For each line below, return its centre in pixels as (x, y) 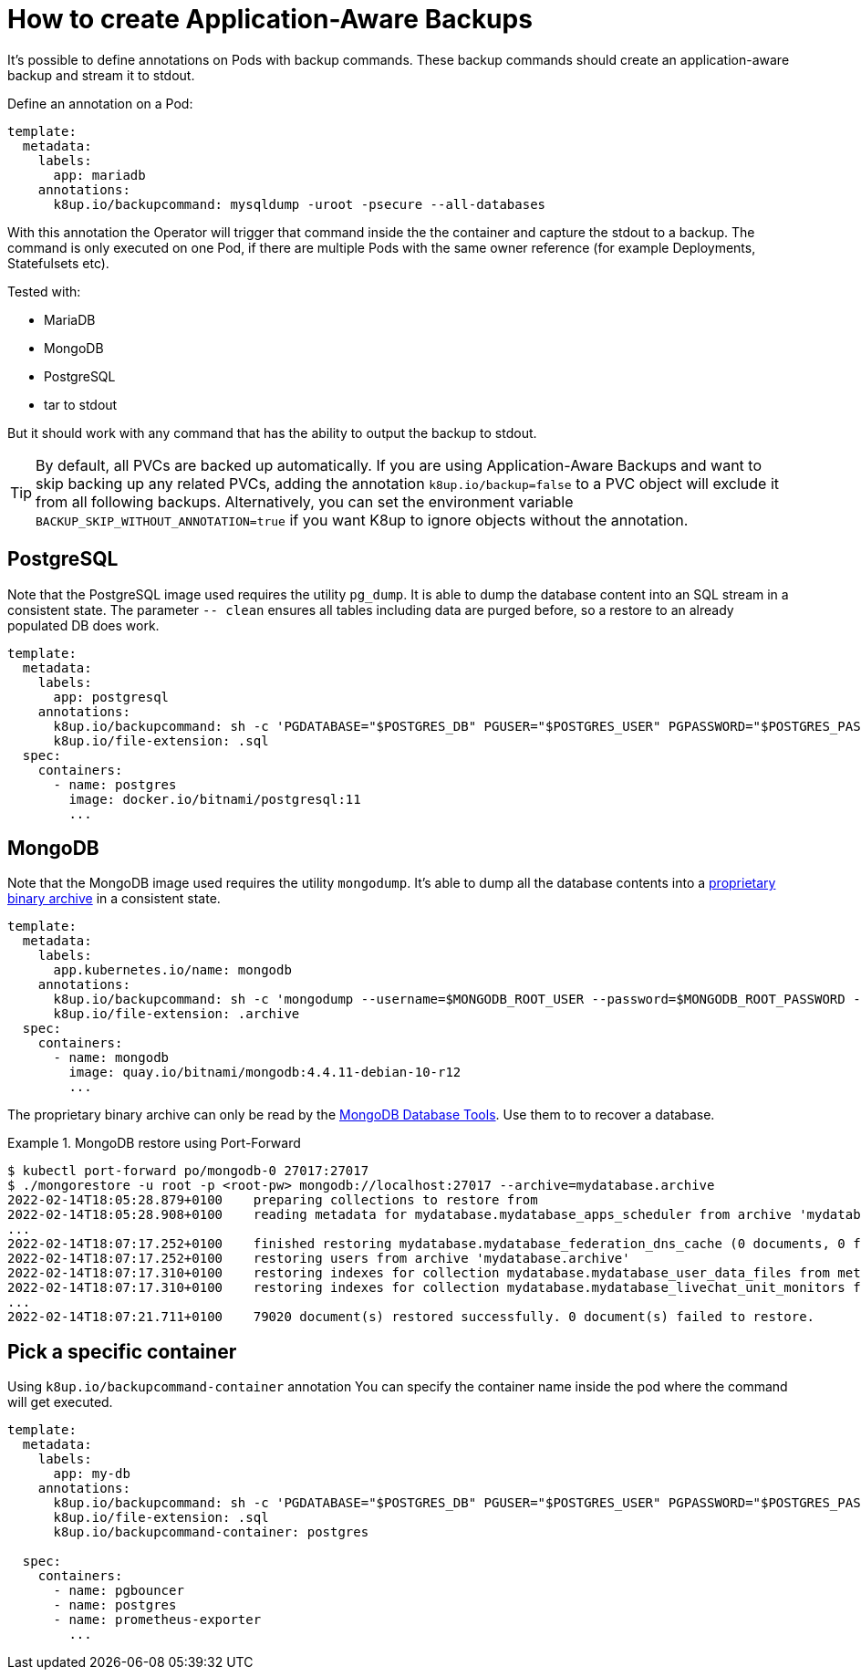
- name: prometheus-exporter (157, 1620)
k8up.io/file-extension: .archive (176, 1014)
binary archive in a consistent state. (114, 899)
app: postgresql (111, 697)
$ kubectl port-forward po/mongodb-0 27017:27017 (188, 1171)
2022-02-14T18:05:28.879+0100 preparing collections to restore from (273, 1200)
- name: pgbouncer (119, 1591)
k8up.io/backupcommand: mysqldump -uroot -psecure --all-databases (300, 204)
